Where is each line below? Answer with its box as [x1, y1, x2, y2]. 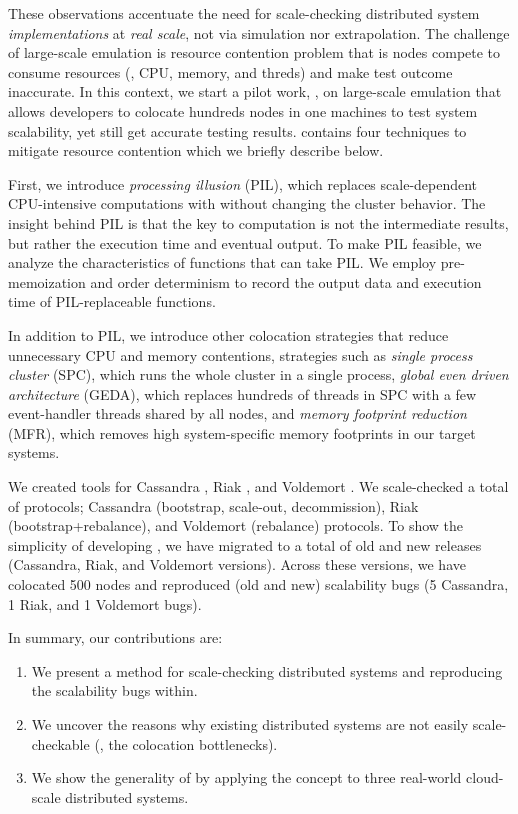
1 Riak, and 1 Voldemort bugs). [8, 593, 202, 614]
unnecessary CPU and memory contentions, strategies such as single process [8, 344, 473, 365]
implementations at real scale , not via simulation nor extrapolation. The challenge [8, 22, 510, 43]
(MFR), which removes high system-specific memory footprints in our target [8, 422, 476, 443]
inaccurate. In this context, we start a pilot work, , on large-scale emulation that [8, 81, 502, 102]
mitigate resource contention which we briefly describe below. [8, 140, 384, 161]
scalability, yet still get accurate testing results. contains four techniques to [8, 120, 467, 141]
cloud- [466, 767, 504, 788]
